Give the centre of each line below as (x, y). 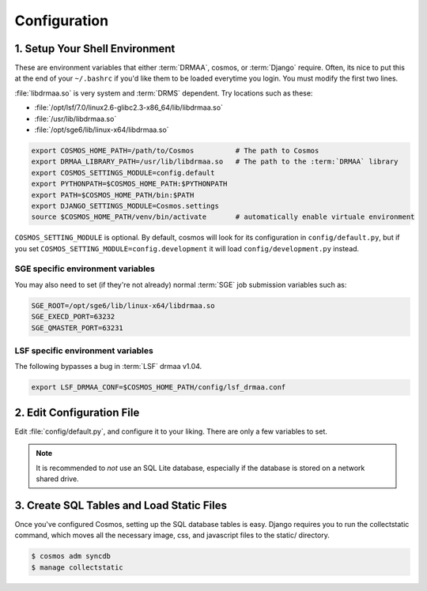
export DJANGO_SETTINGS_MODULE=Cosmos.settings (125, 206)
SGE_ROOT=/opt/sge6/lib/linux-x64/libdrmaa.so (123, 305)
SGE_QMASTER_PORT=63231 (77, 327)
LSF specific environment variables (84, 350)
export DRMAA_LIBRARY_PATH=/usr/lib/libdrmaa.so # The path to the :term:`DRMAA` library (215, 162)
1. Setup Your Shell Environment (95, 49)
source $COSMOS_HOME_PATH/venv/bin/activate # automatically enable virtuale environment (223, 217)
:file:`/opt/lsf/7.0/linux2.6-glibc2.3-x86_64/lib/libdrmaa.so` (128, 107)
